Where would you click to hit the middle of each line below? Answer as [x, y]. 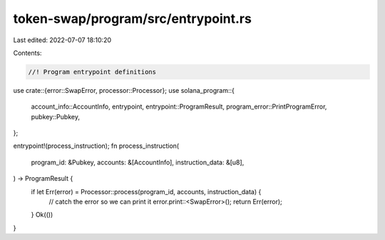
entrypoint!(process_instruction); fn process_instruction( [96, 146]
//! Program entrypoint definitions [92, 72]
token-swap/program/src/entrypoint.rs [133, 19]
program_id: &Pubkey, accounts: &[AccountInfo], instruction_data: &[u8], [138, 162]
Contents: [27, 53]
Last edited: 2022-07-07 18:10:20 [62, 40]
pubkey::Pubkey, [55, 116]
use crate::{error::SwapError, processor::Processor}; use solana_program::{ [124, 90]
